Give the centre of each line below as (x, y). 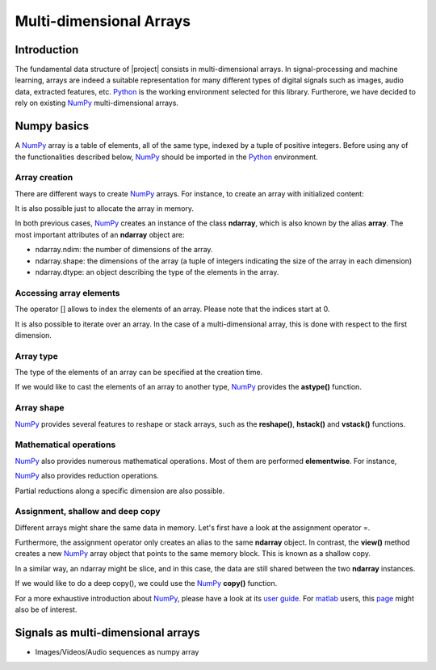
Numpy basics (52, 126)
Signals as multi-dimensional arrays (108, 632)
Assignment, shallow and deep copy (88, 512)
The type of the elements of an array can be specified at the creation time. (139, 373)
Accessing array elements (67, 293)
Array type (36, 356)
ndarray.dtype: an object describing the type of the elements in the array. (157, 272)
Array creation (44, 178)
